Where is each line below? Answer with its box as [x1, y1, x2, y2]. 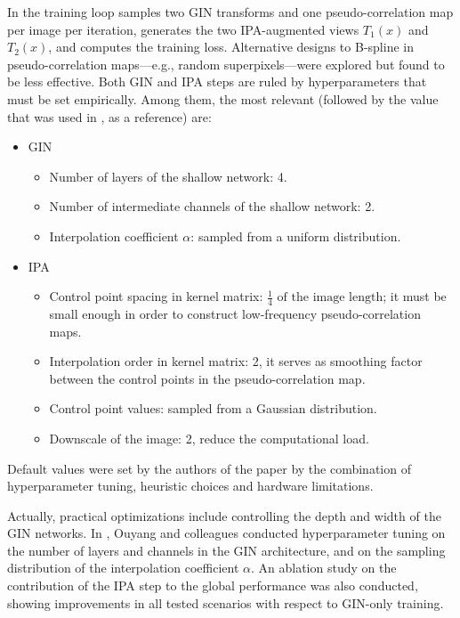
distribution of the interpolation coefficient [7, 558, 239, 577]
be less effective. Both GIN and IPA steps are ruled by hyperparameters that [7, 72, 427, 91]
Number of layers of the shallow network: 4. [49, 167, 287, 185]
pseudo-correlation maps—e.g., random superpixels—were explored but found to [7, 54, 445, 73]
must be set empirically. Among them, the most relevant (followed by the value [7, 89, 439, 108]
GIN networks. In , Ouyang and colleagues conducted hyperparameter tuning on [7, 524, 446, 542]
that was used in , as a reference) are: [7, 107, 212, 126]
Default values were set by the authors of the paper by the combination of [7, 459, 411, 477]
